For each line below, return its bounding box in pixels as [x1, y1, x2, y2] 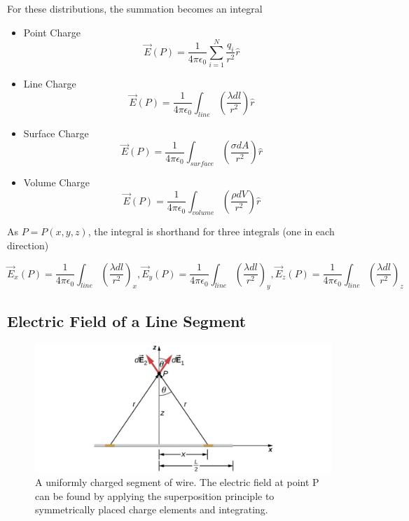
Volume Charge [23, 175, 90, 190]
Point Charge [23, 25, 81, 39]
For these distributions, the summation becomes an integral [7, 1, 263, 15]
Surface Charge [23, 125, 89, 140]
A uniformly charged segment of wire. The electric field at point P [35, 475, 319, 489]
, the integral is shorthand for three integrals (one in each [88, 224, 335, 239]
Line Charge [23, 76, 76, 91]
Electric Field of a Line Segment [7, 310, 247, 331]
